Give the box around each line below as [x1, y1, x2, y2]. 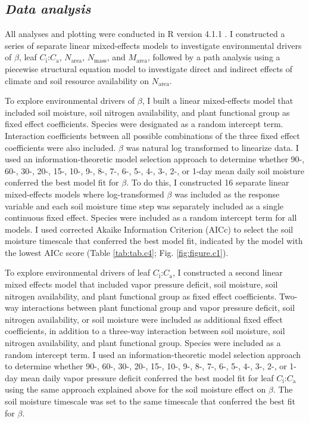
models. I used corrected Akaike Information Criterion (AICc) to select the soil [5, 223, 294, 235]
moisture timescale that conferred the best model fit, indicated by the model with [5, 234, 303, 247]
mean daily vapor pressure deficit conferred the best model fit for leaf [20, 371, 274, 384]
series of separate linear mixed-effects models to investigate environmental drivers [5, 39, 302, 51]
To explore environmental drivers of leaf [5, 266, 151, 279]
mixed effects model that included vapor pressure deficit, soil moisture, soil [5, 278, 278, 291]
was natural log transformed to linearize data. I [126, 141, 299, 153]
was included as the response [174, 187, 280, 200]
